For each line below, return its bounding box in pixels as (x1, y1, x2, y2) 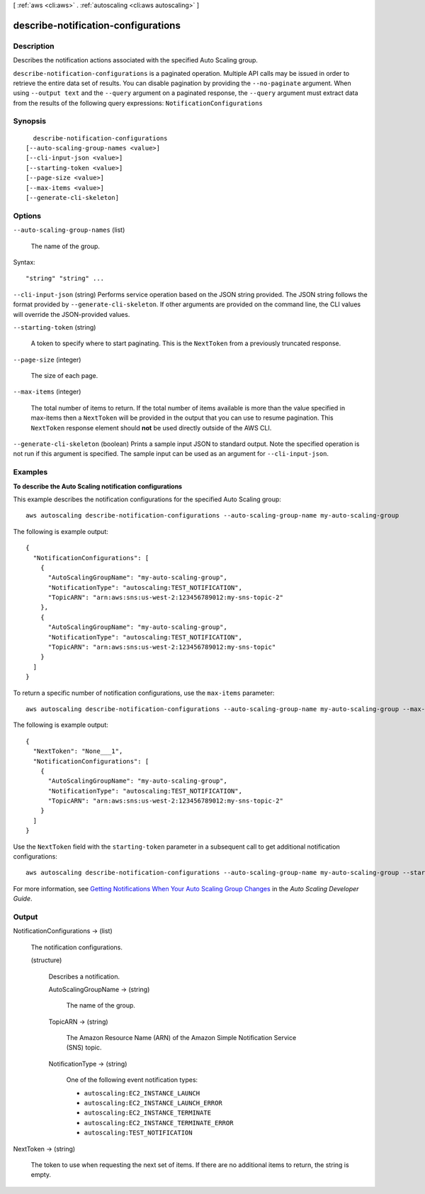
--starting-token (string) (13, 323, 96, 331)
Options (13, 211, 42, 221)
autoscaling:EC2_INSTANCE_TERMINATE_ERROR (84, 1119, 234, 1127)
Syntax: (13, 257, 35, 266)
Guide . (13, 894, 33, 903)
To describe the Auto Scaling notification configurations (13, 482, 183, 491)
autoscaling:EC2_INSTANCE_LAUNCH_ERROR (84, 1099, 222, 1107)
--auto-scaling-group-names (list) (13, 225, 125, 234)
